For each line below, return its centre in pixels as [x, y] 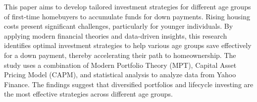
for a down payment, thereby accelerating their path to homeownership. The [120, 55]
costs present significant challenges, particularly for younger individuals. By [119, 26]
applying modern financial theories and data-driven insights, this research [116, 35]
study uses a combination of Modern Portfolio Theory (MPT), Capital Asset [120, 65]
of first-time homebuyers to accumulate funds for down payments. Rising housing [127, 16]
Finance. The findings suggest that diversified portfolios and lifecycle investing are [129, 84]
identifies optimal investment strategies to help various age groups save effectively [128, 45]
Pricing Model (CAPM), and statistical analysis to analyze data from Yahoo [120, 75]
